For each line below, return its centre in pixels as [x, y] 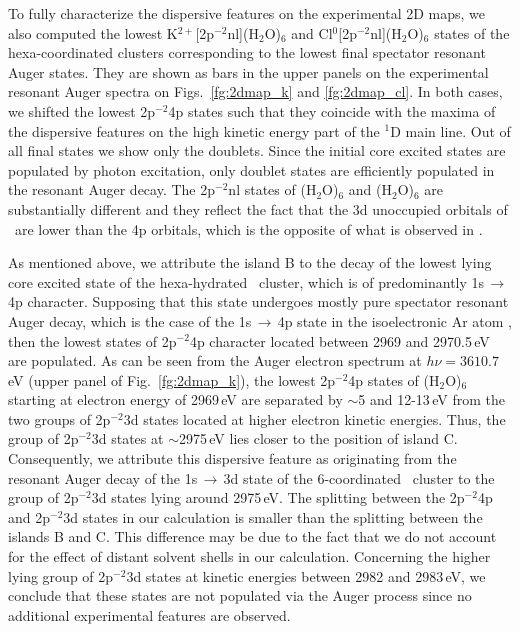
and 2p [29, 516]
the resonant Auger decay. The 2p [112, 189]
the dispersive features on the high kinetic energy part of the [194, 130]
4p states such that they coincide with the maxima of [332, 110]
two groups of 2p [59, 418]
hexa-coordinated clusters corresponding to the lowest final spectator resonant [247, 52]
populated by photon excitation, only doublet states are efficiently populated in [251, 169]
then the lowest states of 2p [92, 340]
